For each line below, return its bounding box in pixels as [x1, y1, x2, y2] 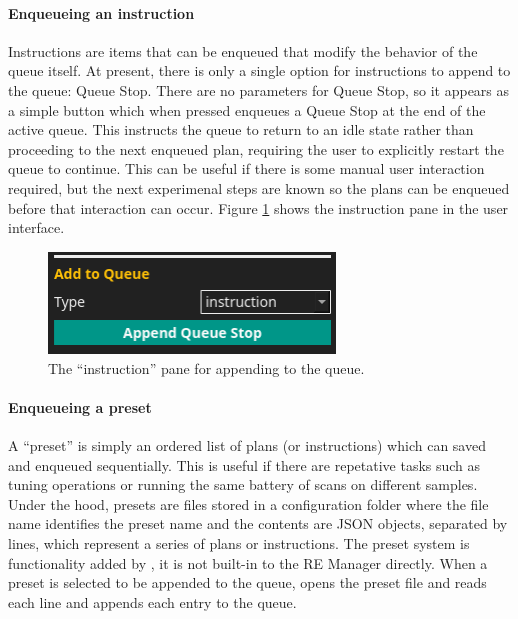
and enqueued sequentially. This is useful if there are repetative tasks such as [8, 454, 481, 475]
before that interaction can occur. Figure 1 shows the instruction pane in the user [8, 197, 509, 218]
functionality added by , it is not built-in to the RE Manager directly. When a [8, 552, 488, 573]
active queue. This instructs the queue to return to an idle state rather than [8, 119, 474, 140]
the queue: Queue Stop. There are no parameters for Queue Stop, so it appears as [8, 79, 510, 100]
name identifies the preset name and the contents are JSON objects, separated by [8, 513, 508, 534]
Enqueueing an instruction [8, 2, 195, 23]
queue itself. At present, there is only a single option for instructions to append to [8, 60, 511, 81]
